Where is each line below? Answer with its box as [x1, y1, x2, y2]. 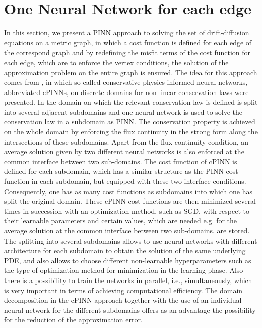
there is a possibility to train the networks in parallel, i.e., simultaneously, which [4, 274, 252, 285]
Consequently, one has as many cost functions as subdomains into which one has [4, 185, 253, 196]
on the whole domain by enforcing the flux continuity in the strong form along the [4, 126, 258, 137]
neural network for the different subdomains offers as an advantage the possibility [4, 304, 256, 315]
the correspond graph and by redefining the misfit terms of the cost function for [4, 47, 251, 58]
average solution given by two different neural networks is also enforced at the [4, 146, 244, 157]
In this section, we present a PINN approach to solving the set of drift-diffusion [4, 27, 249, 38]
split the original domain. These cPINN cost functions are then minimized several [4, 196, 256, 206]
